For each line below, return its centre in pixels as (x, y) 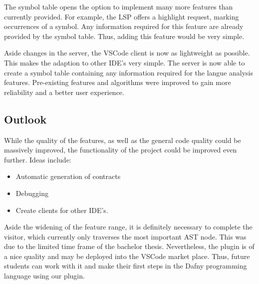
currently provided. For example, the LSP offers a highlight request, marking (122, 16)
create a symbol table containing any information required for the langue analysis (129, 72)
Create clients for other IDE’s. (62, 210)
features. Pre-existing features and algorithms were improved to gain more (118, 82)
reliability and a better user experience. (64, 92)
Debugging (32, 193)
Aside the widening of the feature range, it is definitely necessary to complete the (128, 227)
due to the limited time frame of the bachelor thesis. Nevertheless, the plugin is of (129, 246)
